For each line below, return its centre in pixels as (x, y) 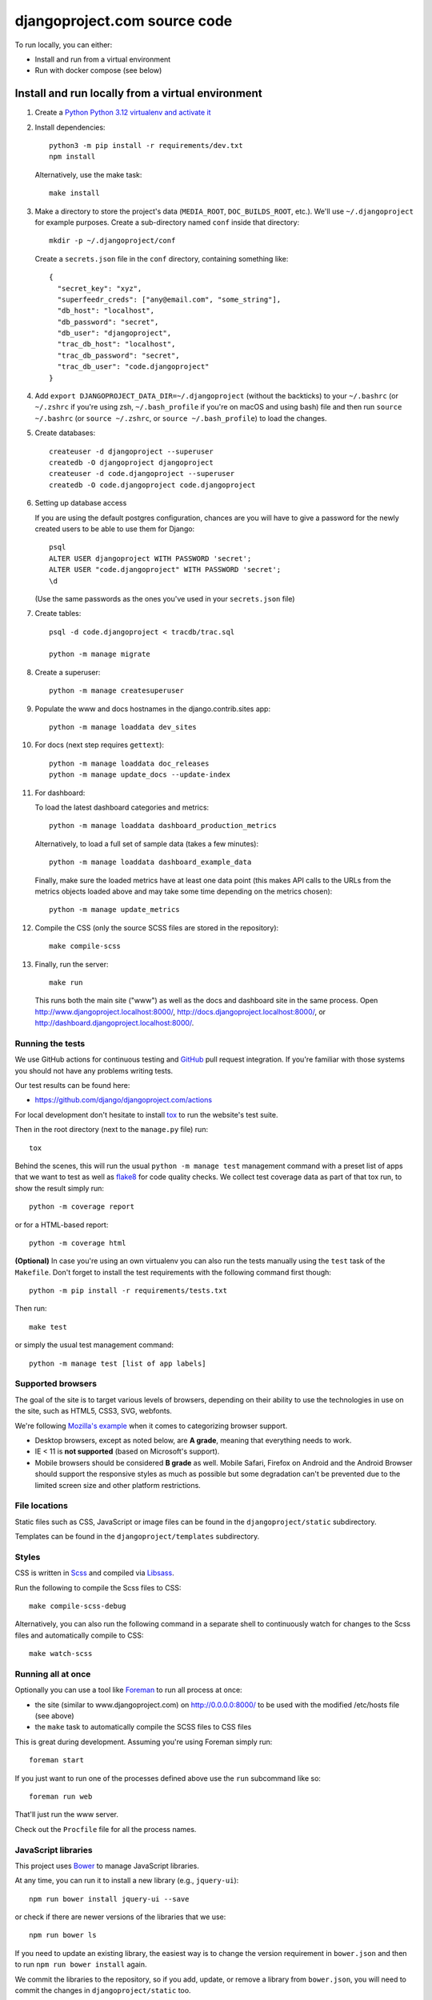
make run (66, 982)
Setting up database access (81, 503)
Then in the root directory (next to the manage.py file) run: (111, 1130)
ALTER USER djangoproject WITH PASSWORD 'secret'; (150, 558)
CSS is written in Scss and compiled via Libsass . (95, 1573)
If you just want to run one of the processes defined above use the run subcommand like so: (168, 1778)
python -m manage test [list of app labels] (118, 1363)
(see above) (55, 1716)
